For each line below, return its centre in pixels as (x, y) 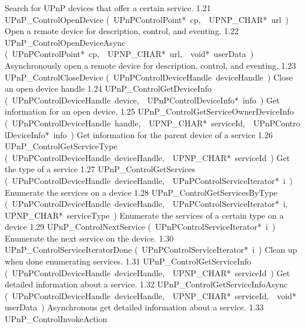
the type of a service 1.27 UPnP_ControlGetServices (100, 169)
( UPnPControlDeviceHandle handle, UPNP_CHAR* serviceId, (125, 123)
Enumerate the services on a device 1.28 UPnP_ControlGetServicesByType (141, 192)
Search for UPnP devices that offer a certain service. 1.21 (108, 8)
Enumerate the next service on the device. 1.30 (89, 238)
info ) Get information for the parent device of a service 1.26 (163, 134)
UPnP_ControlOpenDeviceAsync (65, 42)
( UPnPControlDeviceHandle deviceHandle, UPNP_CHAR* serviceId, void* (151, 295)
